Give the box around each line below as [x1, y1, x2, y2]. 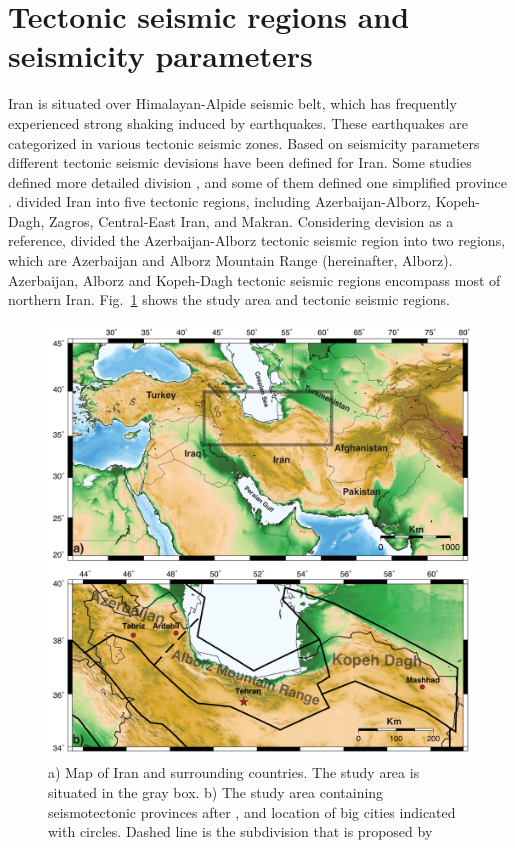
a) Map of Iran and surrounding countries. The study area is [48, 762, 420, 783]
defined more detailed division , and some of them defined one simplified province [8, 171, 507, 192]
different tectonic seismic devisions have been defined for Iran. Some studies [8, 152, 472, 173]
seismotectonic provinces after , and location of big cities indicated [48, 801, 456, 822]
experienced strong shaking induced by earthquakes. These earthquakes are [8, 112, 468, 133]
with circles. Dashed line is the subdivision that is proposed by [48, 821, 433, 842]
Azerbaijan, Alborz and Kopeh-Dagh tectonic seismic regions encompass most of [8, 269, 501, 290]
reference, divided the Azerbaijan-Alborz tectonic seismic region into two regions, [8, 230, 506, 251]
